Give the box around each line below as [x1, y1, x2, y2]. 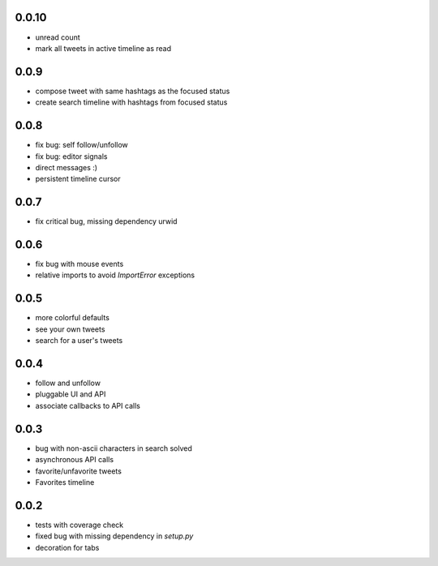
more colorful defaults [35, 313, 109, 323]
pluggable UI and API [35, 389, 106, 399]
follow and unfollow [35, 378, 101, 388]
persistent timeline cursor [35, 174, 121, 184]
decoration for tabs [35, 542, 100, 552]
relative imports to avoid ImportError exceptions [35, 270, 195, 280]
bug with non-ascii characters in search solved [35, 443, 192, 453]
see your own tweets [35, 324, 105, 334]
